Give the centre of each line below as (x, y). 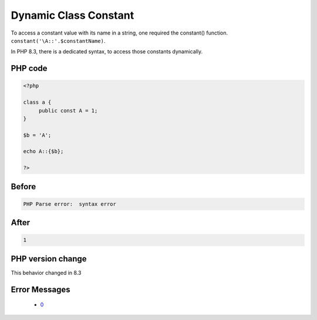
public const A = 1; (68, 110)
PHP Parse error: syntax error (70, 204)
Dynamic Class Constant (72, 15)
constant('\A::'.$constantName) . (58, 40)
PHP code (29, 68)
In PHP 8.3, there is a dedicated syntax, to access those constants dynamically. (107, 52)
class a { (37, 102)
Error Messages (41, 289)
